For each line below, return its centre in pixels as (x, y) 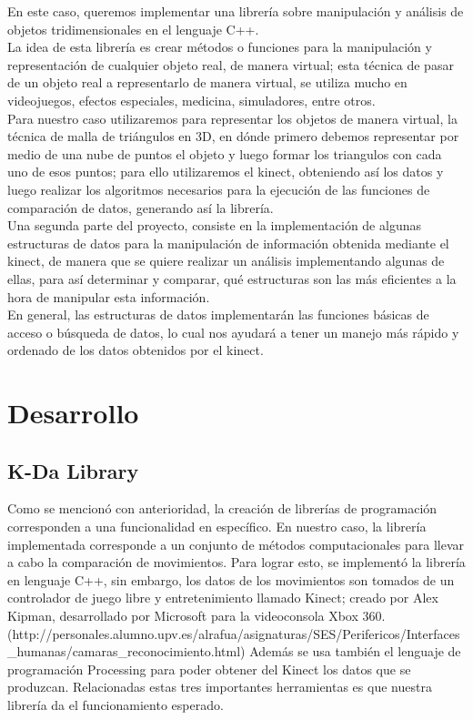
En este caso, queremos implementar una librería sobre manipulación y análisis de (236, 11)
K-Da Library (73, 470)
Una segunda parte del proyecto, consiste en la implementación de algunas (214, 225)
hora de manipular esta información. (109, 296)
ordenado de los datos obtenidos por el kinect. (136, 350)
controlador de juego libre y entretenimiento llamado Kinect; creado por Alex (223, 598)
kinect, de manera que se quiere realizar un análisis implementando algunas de (226, 261)
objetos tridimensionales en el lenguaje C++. (133, 29)
